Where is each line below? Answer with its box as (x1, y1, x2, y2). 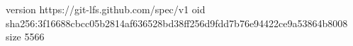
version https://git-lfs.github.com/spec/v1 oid (6, 2, 206, 16)
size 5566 (6, 29, 45, 44)
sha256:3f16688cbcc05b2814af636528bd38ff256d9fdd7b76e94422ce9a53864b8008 (6, 15, 348, 30)
